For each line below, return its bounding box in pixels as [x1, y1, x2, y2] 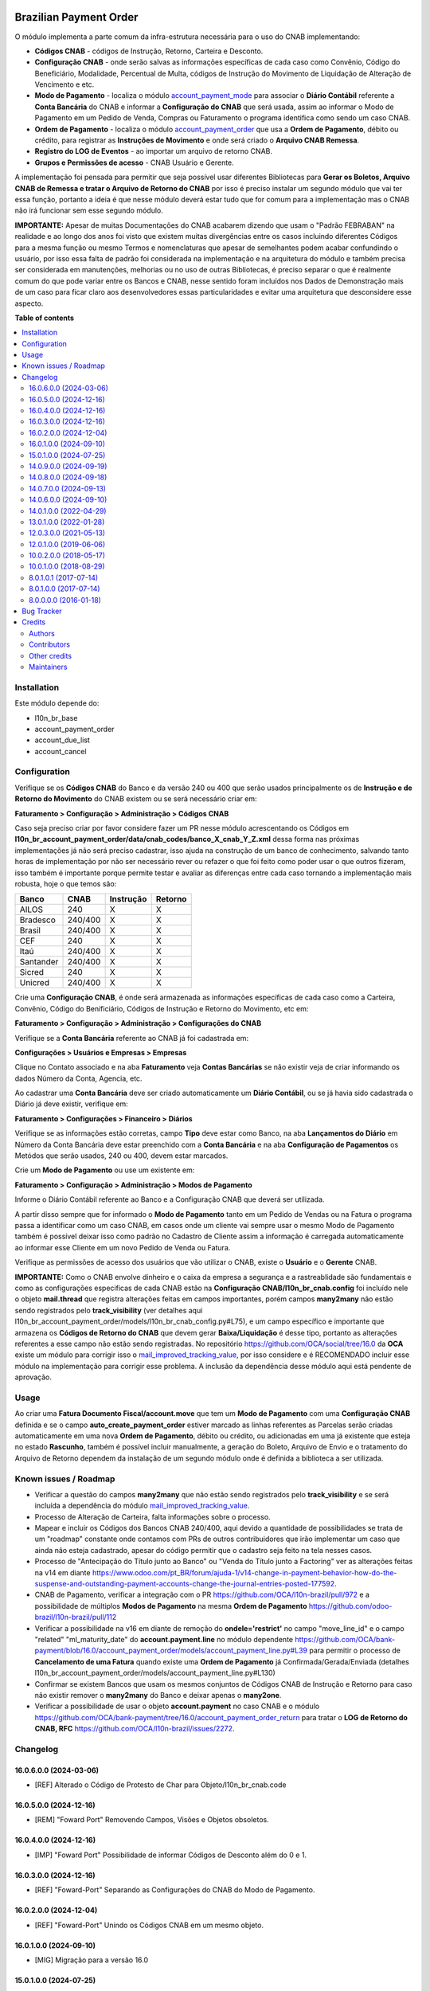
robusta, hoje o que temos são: [14, 878, 117, 888]
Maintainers [29, 662, 68, 671]
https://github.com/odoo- [308, 1601, 393, 1610]
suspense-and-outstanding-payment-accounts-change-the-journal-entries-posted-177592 [34, 1579, 335, 1589]
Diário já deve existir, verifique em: [14, 1099, 128, 1109]
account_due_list [34, 735, 91, 745]
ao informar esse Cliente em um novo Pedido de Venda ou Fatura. [14, 1242, 231, 1252]
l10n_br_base [34, 713, 78, 722]
